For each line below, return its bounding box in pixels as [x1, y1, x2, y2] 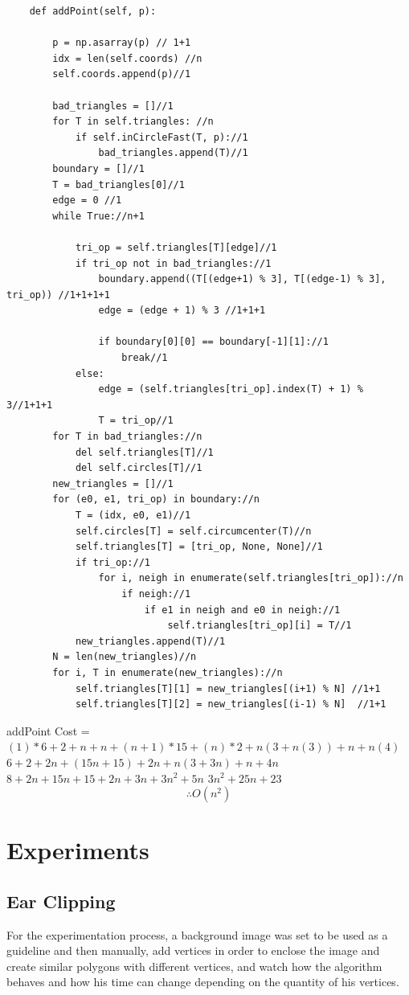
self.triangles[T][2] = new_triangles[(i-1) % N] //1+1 [75, 698, 387, 710]
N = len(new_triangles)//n [52, 651, 197, 663]
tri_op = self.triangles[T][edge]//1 [75, 241, 277, 253]
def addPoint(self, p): [29, 6, 157, 17]
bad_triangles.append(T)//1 [98, 147, 248, 159]
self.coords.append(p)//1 [52, 68, 191, 80]
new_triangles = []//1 [52, 477, 174, 489]
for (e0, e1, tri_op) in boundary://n [52, 493, 260, 506]
